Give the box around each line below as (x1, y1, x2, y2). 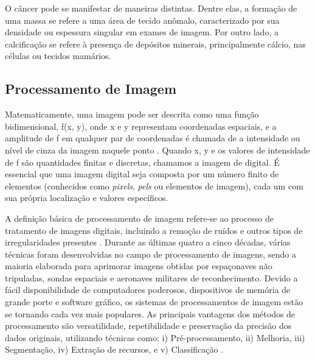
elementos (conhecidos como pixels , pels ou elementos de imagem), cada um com (5, 179, 303, 192)
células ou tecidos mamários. (5, 49, 111, 62)
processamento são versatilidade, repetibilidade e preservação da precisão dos (5, 319, 292, 332)
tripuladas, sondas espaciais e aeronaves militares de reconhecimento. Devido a (5, 271, 298, 284)
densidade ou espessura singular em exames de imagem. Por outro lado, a (5, 26, 279, 38)
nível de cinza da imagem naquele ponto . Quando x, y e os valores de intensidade (5, 143, 310, 156)
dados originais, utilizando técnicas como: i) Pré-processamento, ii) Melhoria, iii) (5, 331, 305, 344)
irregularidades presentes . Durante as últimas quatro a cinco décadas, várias (5, 236, 291, 249)
